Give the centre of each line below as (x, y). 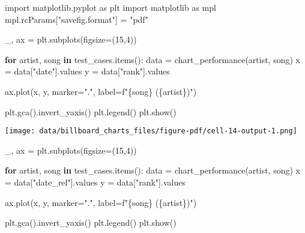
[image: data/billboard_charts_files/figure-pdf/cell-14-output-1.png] (151, 131)
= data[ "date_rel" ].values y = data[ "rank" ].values (95, 182)
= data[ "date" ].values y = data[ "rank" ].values (87, 71)
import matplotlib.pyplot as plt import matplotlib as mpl (110, 7)
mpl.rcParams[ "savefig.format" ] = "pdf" (77, 19)
